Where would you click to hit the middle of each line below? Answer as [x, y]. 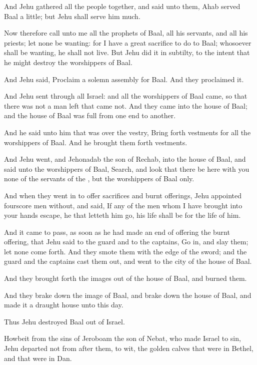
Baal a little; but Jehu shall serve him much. [72, 16]
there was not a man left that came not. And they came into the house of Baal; [126, 105]
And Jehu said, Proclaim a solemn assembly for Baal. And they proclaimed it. [124, 79]
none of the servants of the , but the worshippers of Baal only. [99, 178]
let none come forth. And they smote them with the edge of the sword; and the [125, 251]
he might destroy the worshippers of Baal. [68, 62]
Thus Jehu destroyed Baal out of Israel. [64, 321]
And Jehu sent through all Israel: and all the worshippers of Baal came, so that [126, 96]
